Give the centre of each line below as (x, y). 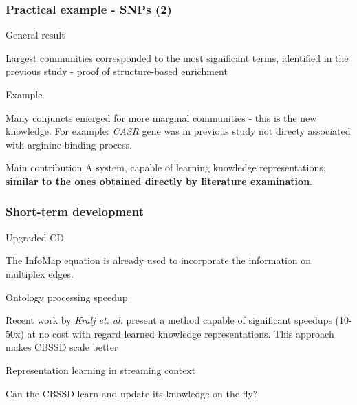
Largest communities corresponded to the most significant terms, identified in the (177, 57)
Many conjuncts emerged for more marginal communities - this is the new (161, 117)
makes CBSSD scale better (62, 347)
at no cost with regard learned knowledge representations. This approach (181, 333)
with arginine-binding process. (69, 144)
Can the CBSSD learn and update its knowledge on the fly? (132, 393)
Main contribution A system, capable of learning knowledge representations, (166, 167)
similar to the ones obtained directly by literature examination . (159, 180)
